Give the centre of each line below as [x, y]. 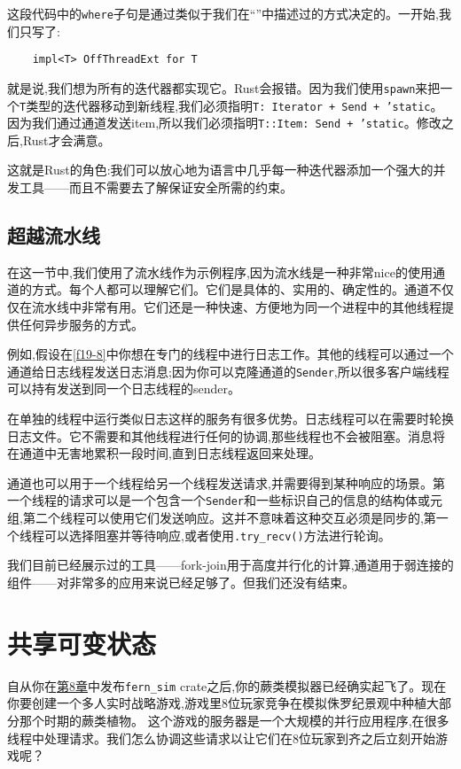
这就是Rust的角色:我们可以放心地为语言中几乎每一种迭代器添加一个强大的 [220, 170]
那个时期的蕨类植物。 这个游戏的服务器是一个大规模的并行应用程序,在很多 [234, 720]
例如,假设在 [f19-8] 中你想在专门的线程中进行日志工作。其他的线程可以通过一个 [230, 354]
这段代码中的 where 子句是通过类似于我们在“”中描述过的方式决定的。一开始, [223, 13]
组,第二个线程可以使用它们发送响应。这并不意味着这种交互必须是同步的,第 [222, 518]
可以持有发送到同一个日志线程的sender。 [124, 388]
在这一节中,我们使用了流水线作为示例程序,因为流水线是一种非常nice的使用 [220, 272]
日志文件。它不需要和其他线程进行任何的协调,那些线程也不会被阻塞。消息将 [226, 435]
